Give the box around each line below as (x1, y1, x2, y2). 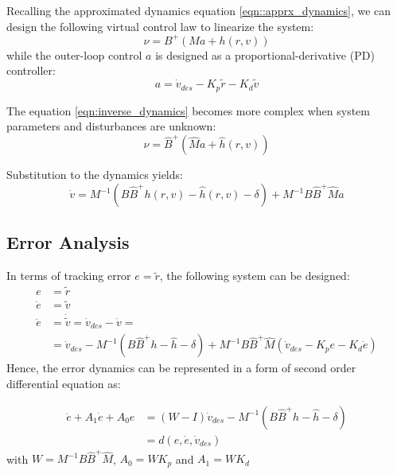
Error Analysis (6, 230, 130, 254)
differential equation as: (6, 375, 121, 391)
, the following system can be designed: (159, 267, 350, 284)
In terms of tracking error (6, 267, 131, 284)
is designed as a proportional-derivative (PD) (155, 46, 375, 63)
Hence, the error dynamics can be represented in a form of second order (6, 359, 356, 376)
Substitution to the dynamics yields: (6, 166, 183, 183)
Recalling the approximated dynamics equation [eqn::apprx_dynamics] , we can (6, 2, 391, 18)
